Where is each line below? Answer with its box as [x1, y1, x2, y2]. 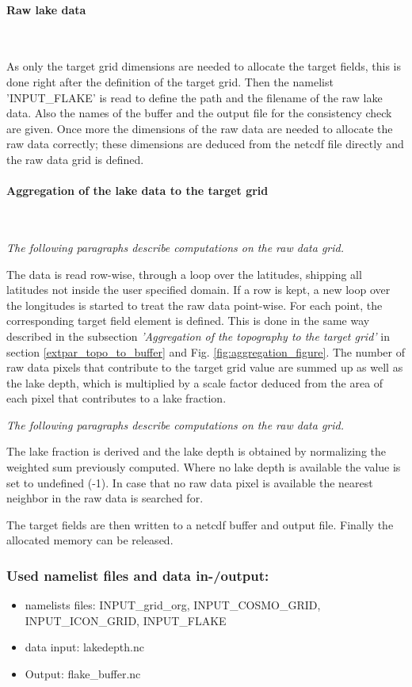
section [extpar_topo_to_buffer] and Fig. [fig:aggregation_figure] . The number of [6, 343, 406, 360]
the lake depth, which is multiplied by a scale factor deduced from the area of [6, 374, 383, 391]
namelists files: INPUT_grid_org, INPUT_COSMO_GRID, [25, 597, 321, 613]
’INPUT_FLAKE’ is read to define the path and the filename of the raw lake [6, 89, 383, 105]
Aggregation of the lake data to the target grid [6, 182, 269, 199]
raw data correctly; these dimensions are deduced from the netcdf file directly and [6, 135, 404, 152]
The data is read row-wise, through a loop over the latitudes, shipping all [6, 265, 362, 282]
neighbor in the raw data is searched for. [6, 490, 204, 506]
